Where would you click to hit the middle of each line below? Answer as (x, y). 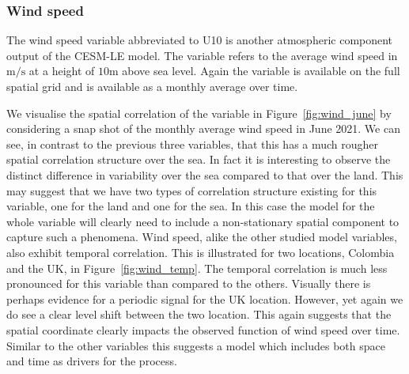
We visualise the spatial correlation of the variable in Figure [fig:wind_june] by (199, 113)
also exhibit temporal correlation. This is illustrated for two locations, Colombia (201, 252)
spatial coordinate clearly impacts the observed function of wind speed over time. (203, 329)
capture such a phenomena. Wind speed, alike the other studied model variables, (202, 237)
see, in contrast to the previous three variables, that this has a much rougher (193, 144)
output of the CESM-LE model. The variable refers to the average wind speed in (202, 55)
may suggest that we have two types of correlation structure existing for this (192, 190)
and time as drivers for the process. (92, 361)
